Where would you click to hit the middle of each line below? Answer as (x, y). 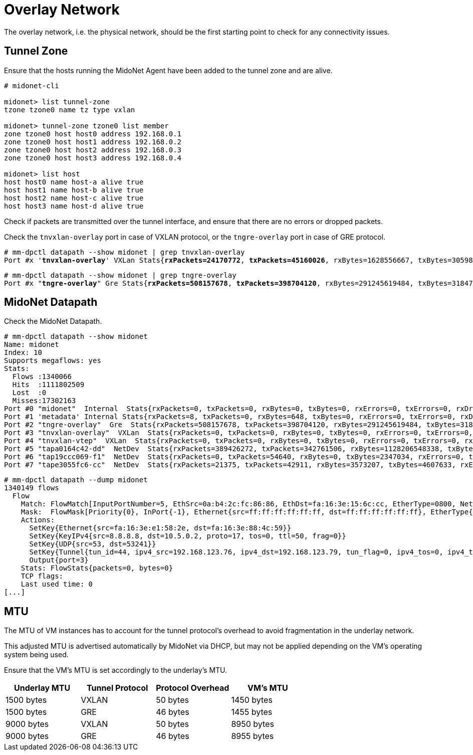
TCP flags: (42, 576)
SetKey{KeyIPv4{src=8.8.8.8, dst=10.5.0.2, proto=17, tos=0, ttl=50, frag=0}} (188, 536)
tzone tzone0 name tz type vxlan (70, 110)
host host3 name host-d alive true (74, 206)
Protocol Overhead (193, 688)
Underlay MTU (42, 688)
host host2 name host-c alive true (74, 198)
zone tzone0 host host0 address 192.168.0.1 (93, 134)
